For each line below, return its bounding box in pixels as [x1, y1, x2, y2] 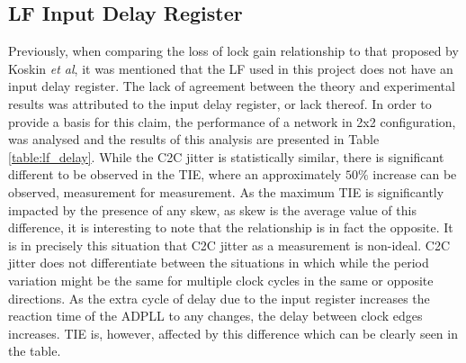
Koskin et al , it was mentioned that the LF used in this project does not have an [8, 59, 453, 77]
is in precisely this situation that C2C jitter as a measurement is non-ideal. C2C [8, 235, 451, 254]
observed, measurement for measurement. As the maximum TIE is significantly [8, 182, 444, 201]
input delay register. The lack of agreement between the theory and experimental [8, 77, 455, 95]
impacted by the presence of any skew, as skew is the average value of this [8, 200, 417, 219]
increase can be [372, 165, 457, 184]
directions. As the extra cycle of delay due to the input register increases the [8, 288, 430, 307]
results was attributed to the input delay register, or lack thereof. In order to [8, 94, 432, 113]
